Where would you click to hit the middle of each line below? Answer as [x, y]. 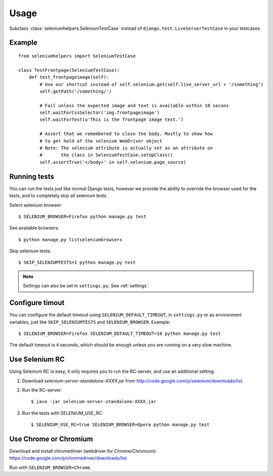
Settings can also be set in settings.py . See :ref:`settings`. [86, 286]
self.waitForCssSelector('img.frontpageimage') [100, 113]
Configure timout [37, 303]
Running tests [32, 176]
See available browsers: [34, 228]
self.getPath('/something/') [76, 91]
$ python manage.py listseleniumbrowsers [70, 240]
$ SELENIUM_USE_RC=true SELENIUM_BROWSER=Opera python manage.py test [120, 425]
